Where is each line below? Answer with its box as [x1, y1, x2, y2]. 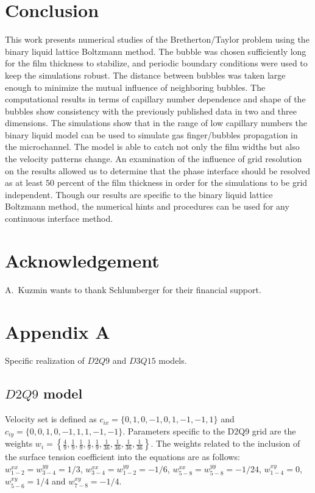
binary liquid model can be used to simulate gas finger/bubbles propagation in [5, 128, 298, 141]
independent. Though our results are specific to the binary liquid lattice [5, 188, 273, 200]
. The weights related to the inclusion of [150, 437, 300, 450]
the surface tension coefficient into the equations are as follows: [5, 450, 240, 463]
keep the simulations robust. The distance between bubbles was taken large [5, 68, 286, 81]
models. [158, 354, 187, 367]
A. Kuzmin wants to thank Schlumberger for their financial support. [5, 283, 261, 296]
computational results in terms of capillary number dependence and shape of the [5, 93, 306, 105]
